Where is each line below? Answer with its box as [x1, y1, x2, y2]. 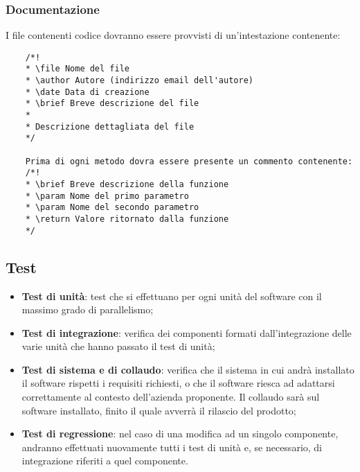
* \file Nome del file [25, 64, 129, 74]
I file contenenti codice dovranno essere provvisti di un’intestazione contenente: [6, 28, 341, 42]
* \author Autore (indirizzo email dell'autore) [25, 76, 253, 86]
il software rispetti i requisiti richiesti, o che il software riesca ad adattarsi [21, 376, 335, 390]
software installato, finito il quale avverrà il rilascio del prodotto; [21, 403, 296, 417]
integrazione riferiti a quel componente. [21, 453, 188, 468]
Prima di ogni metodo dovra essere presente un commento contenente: [25, 156, 353, 166]
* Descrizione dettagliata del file [25, 121, 195, 132]
